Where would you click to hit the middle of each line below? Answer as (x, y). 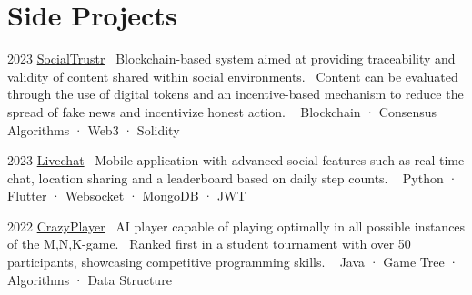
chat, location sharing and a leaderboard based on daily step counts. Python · (233, 177)
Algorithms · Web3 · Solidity (94, 129)
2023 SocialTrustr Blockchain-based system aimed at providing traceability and (231, 59)
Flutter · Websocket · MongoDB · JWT (127, 196)
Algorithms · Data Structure (90, 279)
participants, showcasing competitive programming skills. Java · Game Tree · (233, 262)
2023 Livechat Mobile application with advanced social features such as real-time (236, 160)
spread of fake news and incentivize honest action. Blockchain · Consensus (222, 111)
